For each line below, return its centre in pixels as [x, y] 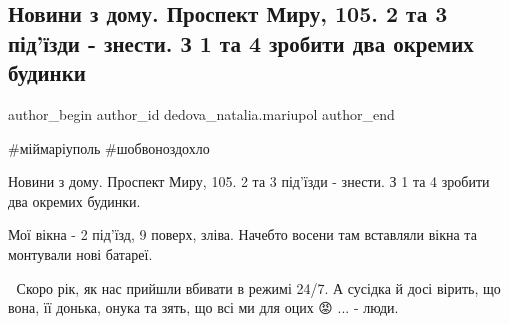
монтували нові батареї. [80, 253]
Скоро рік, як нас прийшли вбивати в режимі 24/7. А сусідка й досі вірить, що [258, 287]
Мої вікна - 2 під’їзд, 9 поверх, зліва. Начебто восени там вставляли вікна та [242, 234]
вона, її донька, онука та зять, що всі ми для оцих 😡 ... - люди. [203, 307]
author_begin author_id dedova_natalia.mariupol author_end [201, 113]
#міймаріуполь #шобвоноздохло [109, 147]
